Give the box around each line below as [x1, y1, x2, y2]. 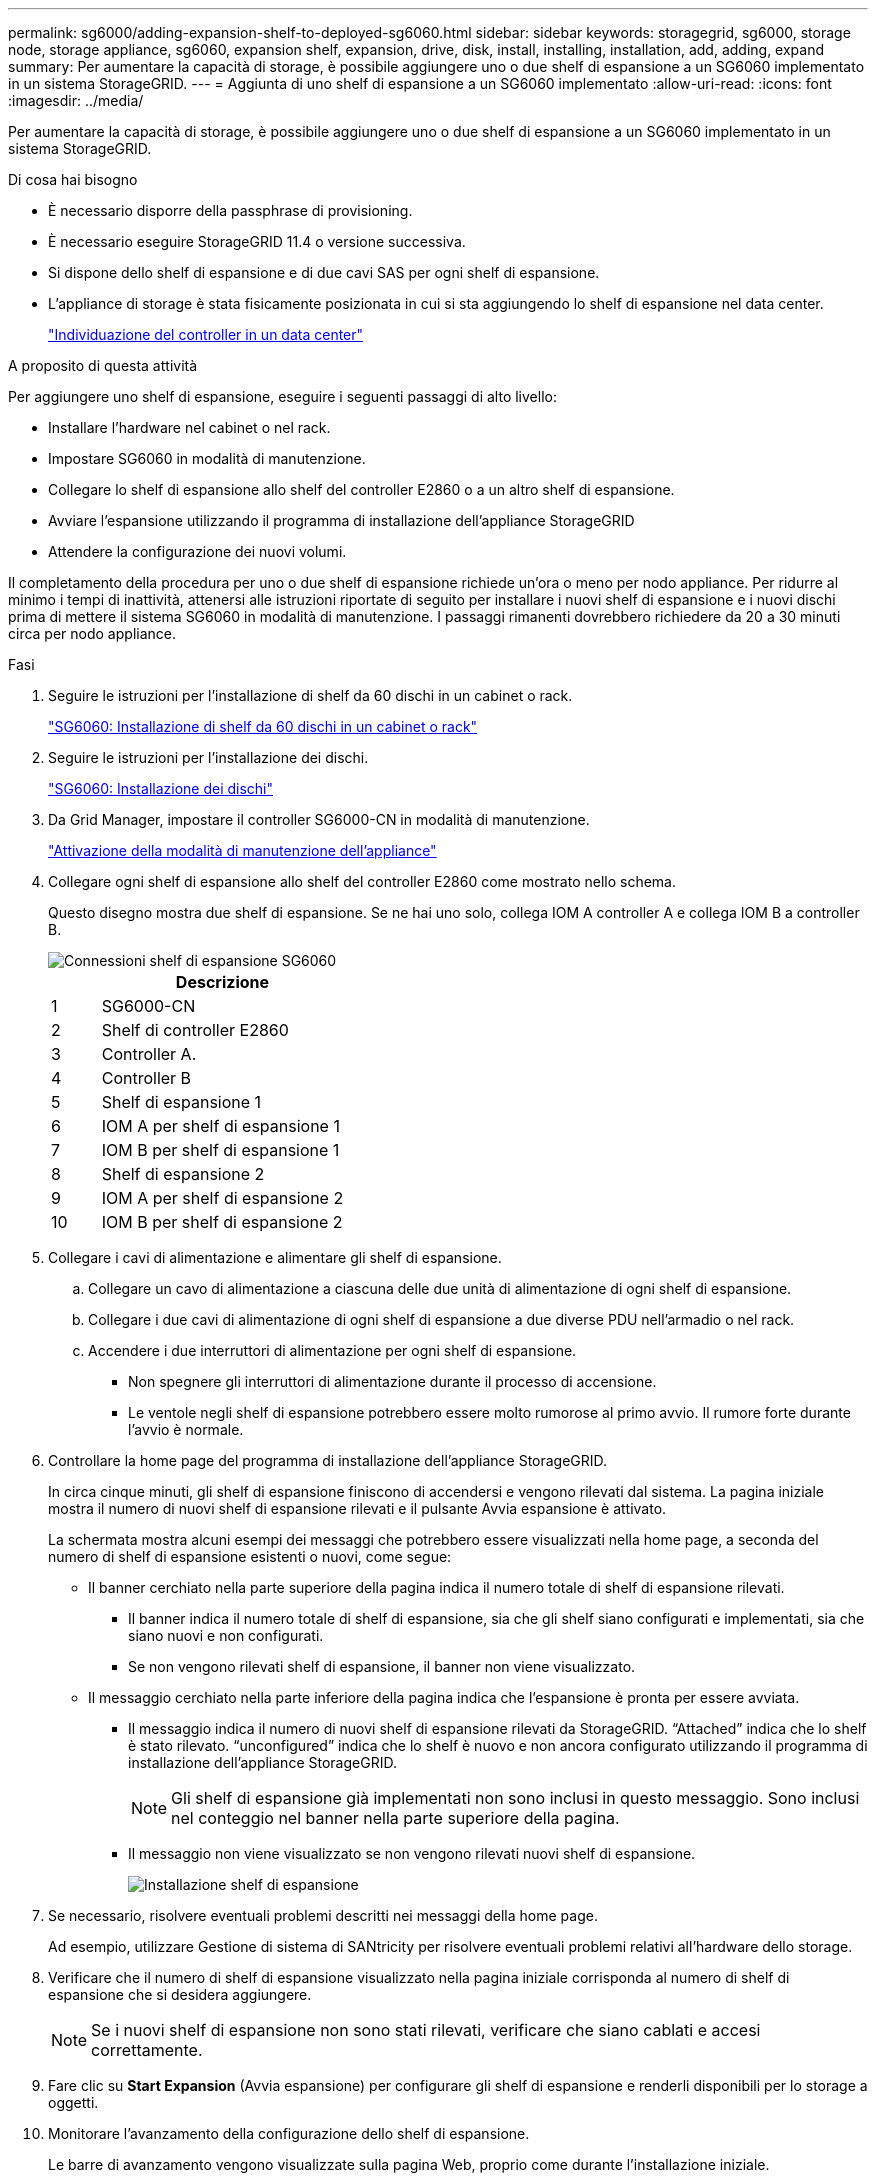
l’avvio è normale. [128, 1421, 244, 1438]
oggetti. [48, 2094, 99, 2111]
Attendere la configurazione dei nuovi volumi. [48, 543, 347, 560]
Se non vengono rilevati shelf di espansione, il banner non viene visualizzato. [128, 1658, 636, 1675]
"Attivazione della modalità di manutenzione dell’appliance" [48, 842, 437, 859]
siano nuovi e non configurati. [128, 1627, 324, 1644]
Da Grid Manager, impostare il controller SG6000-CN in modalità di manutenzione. [48, 811, 590, 828]
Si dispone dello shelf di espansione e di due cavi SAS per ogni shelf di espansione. [48, 264, 600, 281]
